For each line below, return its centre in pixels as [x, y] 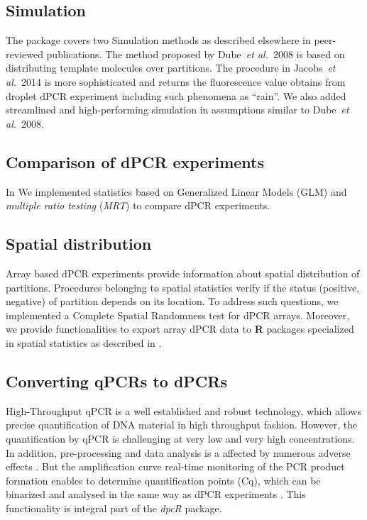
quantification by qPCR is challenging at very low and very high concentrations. [180, 438]
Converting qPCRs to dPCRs [116, 381]
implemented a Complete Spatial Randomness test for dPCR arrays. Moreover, [178, 315]
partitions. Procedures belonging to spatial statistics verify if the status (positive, [183, 287]
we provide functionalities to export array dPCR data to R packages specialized [180, 329]
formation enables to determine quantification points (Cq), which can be [163, 480]
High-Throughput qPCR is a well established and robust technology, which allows [183, 410]
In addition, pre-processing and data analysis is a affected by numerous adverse [178, 452]
